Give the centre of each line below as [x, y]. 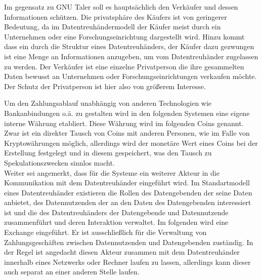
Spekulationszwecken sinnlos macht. [59, 162]
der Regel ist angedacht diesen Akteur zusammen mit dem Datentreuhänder [122, 252]
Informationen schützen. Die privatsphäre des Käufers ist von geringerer [116, 16]
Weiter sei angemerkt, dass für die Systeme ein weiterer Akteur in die [112, 172]
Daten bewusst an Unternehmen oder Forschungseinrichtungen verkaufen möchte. [130, 76]
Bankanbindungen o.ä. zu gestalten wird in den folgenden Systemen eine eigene [127, 113]
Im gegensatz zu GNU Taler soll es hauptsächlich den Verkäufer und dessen [121, 7]
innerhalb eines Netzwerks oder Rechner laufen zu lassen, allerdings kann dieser [127, 262]
